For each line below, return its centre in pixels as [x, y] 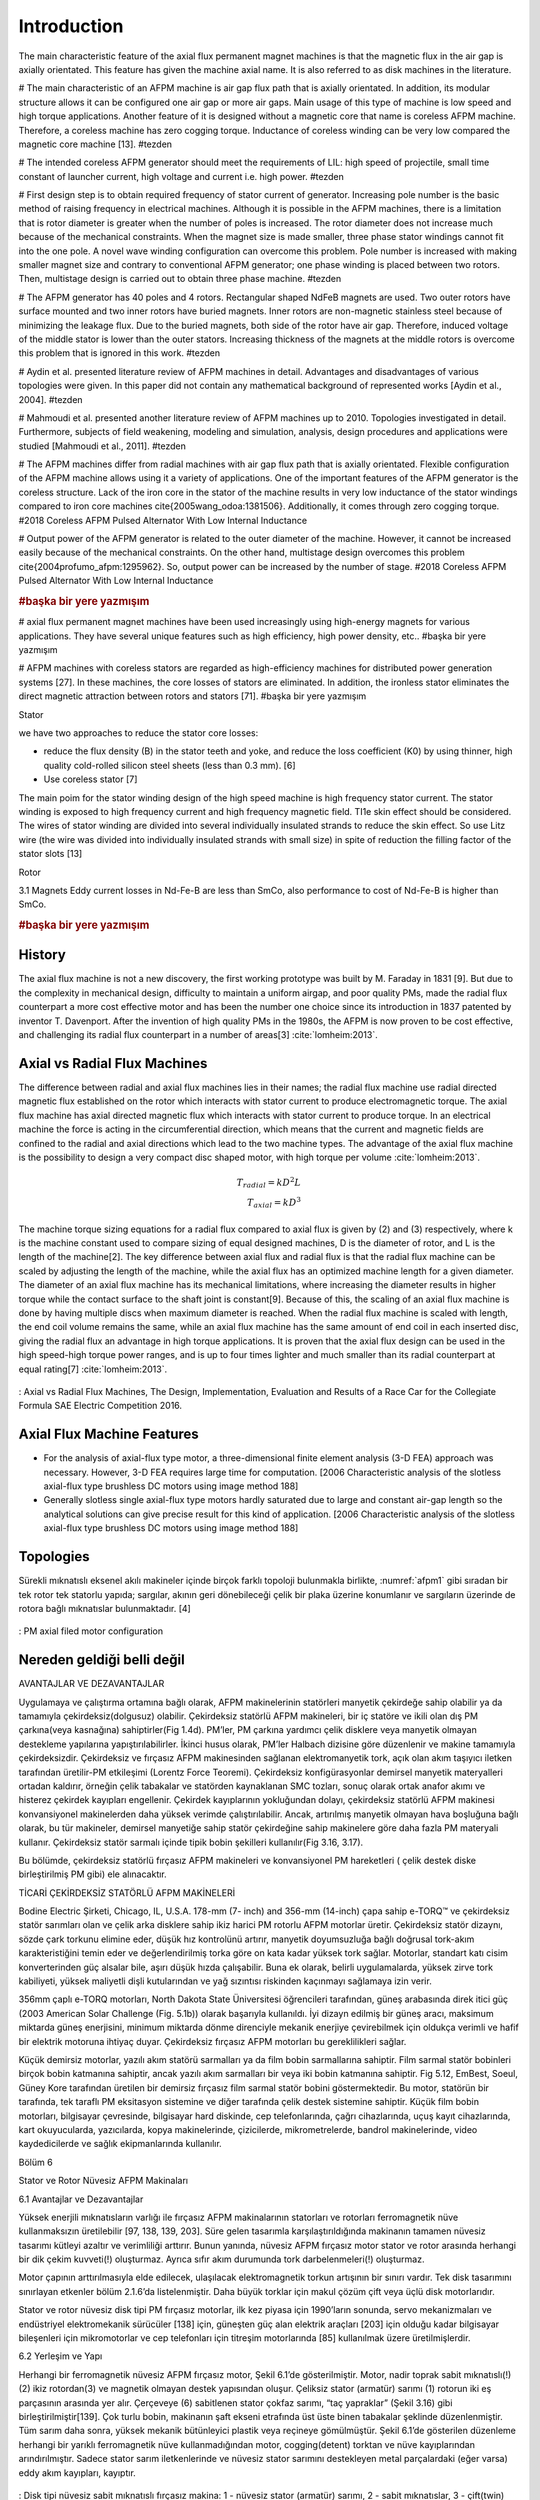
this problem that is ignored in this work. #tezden [119, 353]
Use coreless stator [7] [90, 779]
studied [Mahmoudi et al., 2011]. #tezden [102, 446]
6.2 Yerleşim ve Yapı [60, 2356]
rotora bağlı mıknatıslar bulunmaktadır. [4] [105, 1608]
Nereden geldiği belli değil [101, 1660]
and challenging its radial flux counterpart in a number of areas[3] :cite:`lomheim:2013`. [198, 1035]
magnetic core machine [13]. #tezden [95, 144]
